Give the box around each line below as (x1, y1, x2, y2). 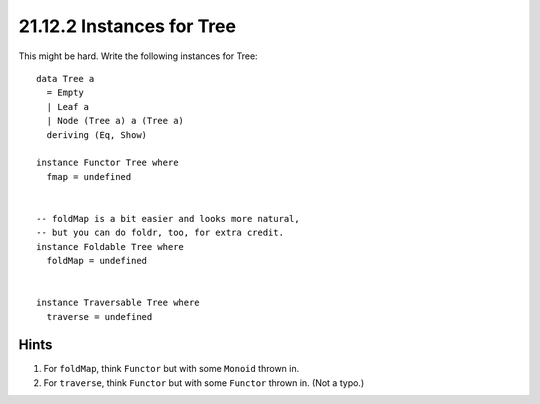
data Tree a (36, 73, 95, 84)
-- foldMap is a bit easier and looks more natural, (36, 213, 300, 224)
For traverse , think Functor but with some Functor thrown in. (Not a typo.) (43, 376, 365, 389)
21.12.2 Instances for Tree (18, 15, 237, 37)
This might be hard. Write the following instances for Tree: (18, 50, 259, 62)
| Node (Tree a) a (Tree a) (46, 115, 185, 127)
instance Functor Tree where (36, 157, 179, 169)
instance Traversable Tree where (36, 297, 200, 309)
